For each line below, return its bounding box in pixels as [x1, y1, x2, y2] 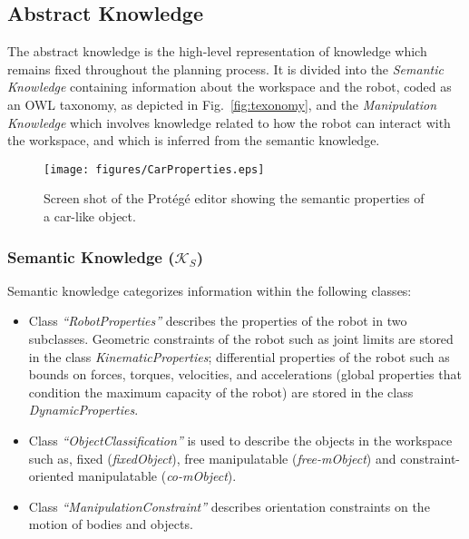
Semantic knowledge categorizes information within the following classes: [7, 280, 412, 299]
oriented [28, 466, 74, 485]
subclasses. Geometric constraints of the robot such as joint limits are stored [28, 329, 454, 348]
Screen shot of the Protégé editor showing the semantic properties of [44, 189, 425, 208]
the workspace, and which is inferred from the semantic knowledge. [7, 131, 380, 150]
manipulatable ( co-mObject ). [77, 466, 237, 485]
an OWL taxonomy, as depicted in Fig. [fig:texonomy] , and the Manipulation [7, 94, 437, 113]
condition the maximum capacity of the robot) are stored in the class [28, 382, 414, 401]
